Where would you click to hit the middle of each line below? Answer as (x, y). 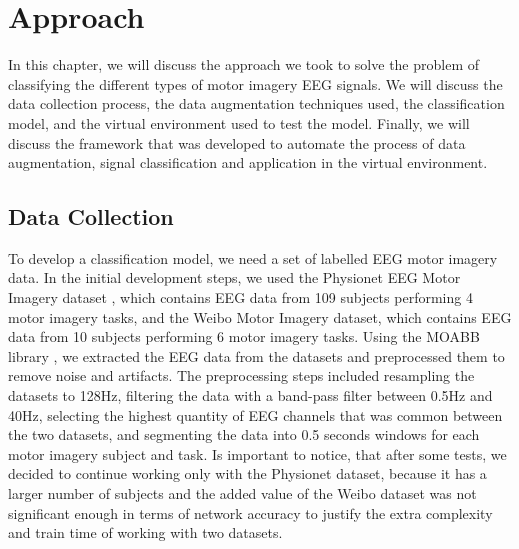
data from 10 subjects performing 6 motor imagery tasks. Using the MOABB (244, 336)
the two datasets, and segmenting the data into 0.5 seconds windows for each (244, 434)
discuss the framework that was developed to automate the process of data (237, 142)
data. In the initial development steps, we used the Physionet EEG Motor (234, 277)
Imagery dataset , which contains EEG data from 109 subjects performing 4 (240, 297)
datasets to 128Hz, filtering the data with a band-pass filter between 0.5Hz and (250, 395)
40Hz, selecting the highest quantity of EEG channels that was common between (255, 414)
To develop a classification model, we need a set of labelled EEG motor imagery (253, 257)
